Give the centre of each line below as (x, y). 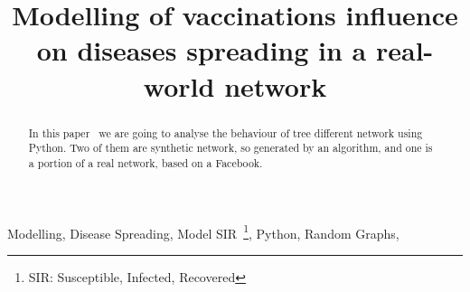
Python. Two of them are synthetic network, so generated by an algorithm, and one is (230, 148)
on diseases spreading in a (202, 50)
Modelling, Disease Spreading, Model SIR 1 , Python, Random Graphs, (203, 231)
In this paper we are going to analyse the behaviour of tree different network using (226, 132)
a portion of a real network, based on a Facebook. (146, 162)
